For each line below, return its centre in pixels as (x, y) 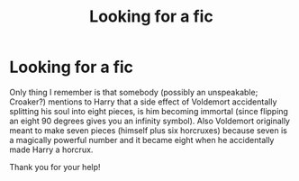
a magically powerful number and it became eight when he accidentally (142, 140)
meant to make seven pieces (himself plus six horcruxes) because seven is (149, 130)
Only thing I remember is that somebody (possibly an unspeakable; (134, 92)
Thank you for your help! (55, 167)
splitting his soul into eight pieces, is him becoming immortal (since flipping (149, 111)
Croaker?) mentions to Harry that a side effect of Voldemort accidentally (143, 102)
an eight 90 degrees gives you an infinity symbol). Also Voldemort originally (150, 121)
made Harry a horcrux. (51, 149)
